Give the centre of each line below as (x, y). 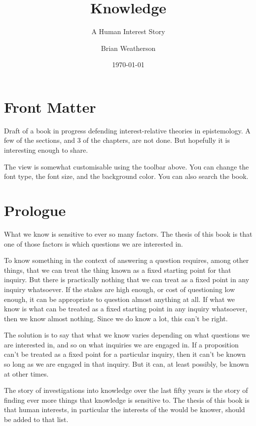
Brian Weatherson (128, 48)
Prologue (35, 210)
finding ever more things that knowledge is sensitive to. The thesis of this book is (127, 400)
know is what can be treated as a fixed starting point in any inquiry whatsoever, (126, 309)
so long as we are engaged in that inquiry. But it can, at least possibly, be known (127, 364)
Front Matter (50, 106)
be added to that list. (36, 419)
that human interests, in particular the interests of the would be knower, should (125, 409)
